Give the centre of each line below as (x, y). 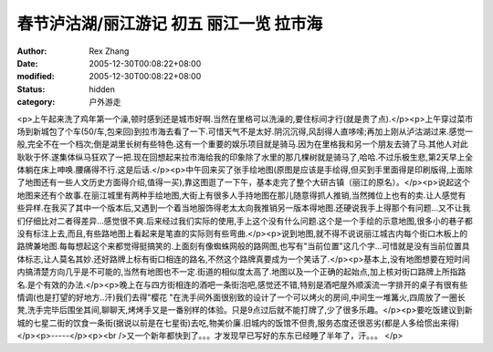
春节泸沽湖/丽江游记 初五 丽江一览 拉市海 (170, 24)
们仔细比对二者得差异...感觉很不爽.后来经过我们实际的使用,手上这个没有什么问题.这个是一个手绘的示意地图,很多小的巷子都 (245, 221)
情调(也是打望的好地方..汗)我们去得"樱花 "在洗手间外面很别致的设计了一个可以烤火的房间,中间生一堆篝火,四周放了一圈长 (241, 297)
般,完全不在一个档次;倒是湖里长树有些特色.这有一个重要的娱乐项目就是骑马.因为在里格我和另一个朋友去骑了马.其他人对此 (243, 144)
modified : (36, 77)
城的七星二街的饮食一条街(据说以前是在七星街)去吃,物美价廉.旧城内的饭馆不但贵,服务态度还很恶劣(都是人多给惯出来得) (238, 323)
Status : (31, 89)
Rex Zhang (109, 51)
